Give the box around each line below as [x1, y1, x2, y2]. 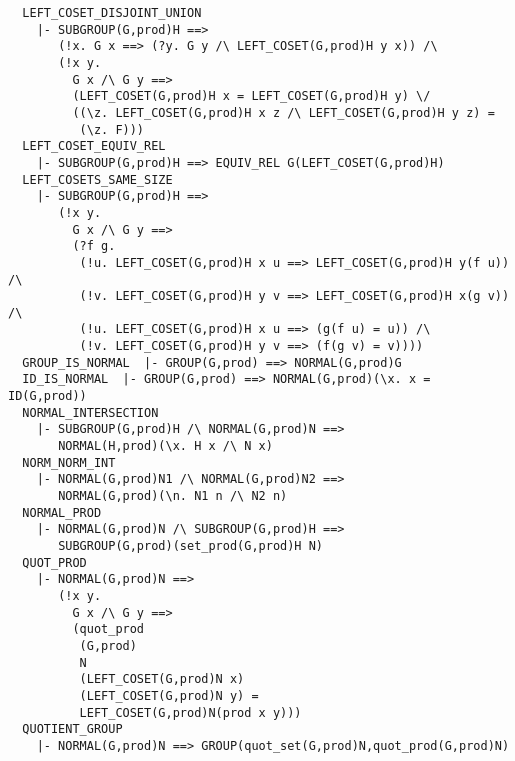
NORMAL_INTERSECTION [22, 405, 159, 420]
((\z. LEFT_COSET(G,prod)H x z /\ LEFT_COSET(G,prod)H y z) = [72, 105, 495, 120]
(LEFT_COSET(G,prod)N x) [79, 672, 245, 687]
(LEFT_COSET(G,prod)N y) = [79, 688, 259, 703]
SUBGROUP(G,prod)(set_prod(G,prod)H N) [58, 539, 323, 553]
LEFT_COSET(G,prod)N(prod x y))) [79, 705, 302, 720]
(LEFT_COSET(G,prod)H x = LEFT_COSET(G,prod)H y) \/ [72, 89, 431, 104]
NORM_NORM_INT [22, 455, 116, 470]
